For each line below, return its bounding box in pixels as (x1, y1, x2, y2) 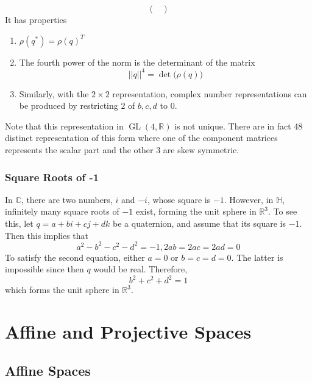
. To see (268, 205, 297, 218)
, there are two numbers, (21, 193, 113, 205)
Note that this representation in (5, 119, 124, 132)
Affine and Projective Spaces (5, 319, 252, 344)
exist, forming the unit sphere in (135, 205, 257, 218)
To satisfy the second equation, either (5, 250, 145, 263)
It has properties (5, 13, 67, 26)
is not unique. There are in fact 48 (174, 119, 303, 132)
